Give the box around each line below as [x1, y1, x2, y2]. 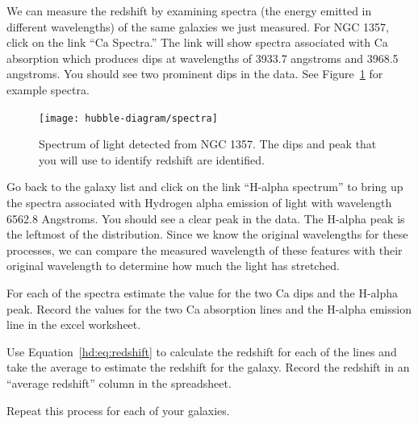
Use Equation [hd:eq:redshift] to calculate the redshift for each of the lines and [6, 343, 397, 360]
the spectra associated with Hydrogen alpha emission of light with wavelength [6, 194, 392, 210]
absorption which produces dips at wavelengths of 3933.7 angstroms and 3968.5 [6, 49, 399, 66]
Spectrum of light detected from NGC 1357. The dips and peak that [39, 135, 377, 152]
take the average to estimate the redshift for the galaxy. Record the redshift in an [6, 359, 410, 376]
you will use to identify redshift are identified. [39, 151, 265, 168]
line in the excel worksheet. [6, 316, 141, 333]
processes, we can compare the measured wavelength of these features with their [6, 241, 403, 258]
